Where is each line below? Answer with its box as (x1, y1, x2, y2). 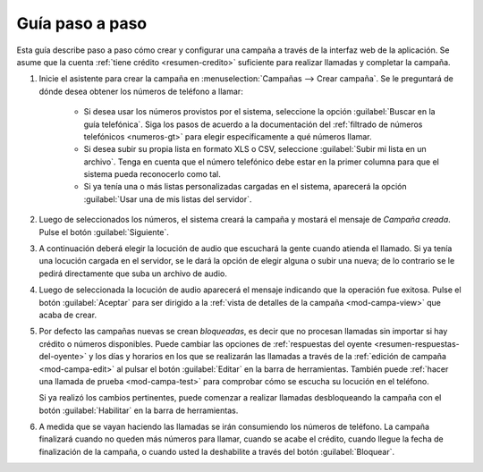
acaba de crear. (38, 309, 97, 320)
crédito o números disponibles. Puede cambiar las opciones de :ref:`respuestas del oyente (38, 338, 373, 349)
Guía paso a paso (16, 13, 148, 33)
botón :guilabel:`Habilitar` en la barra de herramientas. (38, 405, 239, 416)
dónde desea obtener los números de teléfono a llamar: (38, 86, 243, 97)
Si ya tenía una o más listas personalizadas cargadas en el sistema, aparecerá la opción (83, 181, 407, 192)
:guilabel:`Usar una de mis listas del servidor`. (83, 193, 252, 205)
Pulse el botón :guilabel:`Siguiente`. (38, 226, 170, 237)
